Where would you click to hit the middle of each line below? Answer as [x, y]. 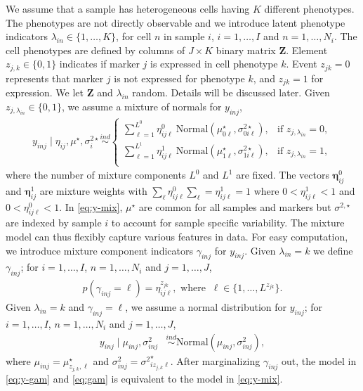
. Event [302, 64]
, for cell [134, 36]
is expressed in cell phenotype [214, 64]
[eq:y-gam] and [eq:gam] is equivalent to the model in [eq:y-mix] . [144, 379]
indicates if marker [99, 64]
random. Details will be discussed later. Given [231, 92]
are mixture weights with [93, 190]
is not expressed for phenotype [179, 78]
